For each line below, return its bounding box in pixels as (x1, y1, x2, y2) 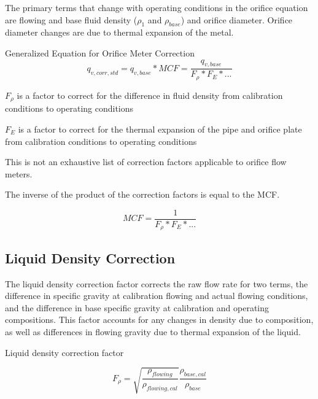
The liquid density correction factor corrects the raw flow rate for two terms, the (5, 277, 308, 290)
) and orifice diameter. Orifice (180, 13, 293, 26)
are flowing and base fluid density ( (5, 13, 138, 26)
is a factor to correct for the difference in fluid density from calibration (17, 88, 283, 101)
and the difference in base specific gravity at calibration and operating (5, 301, 270, 314)
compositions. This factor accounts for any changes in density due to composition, (5, 313, 314, 326)
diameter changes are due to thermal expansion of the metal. (5, 26, 234, 39)
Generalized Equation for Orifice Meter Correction (5, 46, 195, 59)
